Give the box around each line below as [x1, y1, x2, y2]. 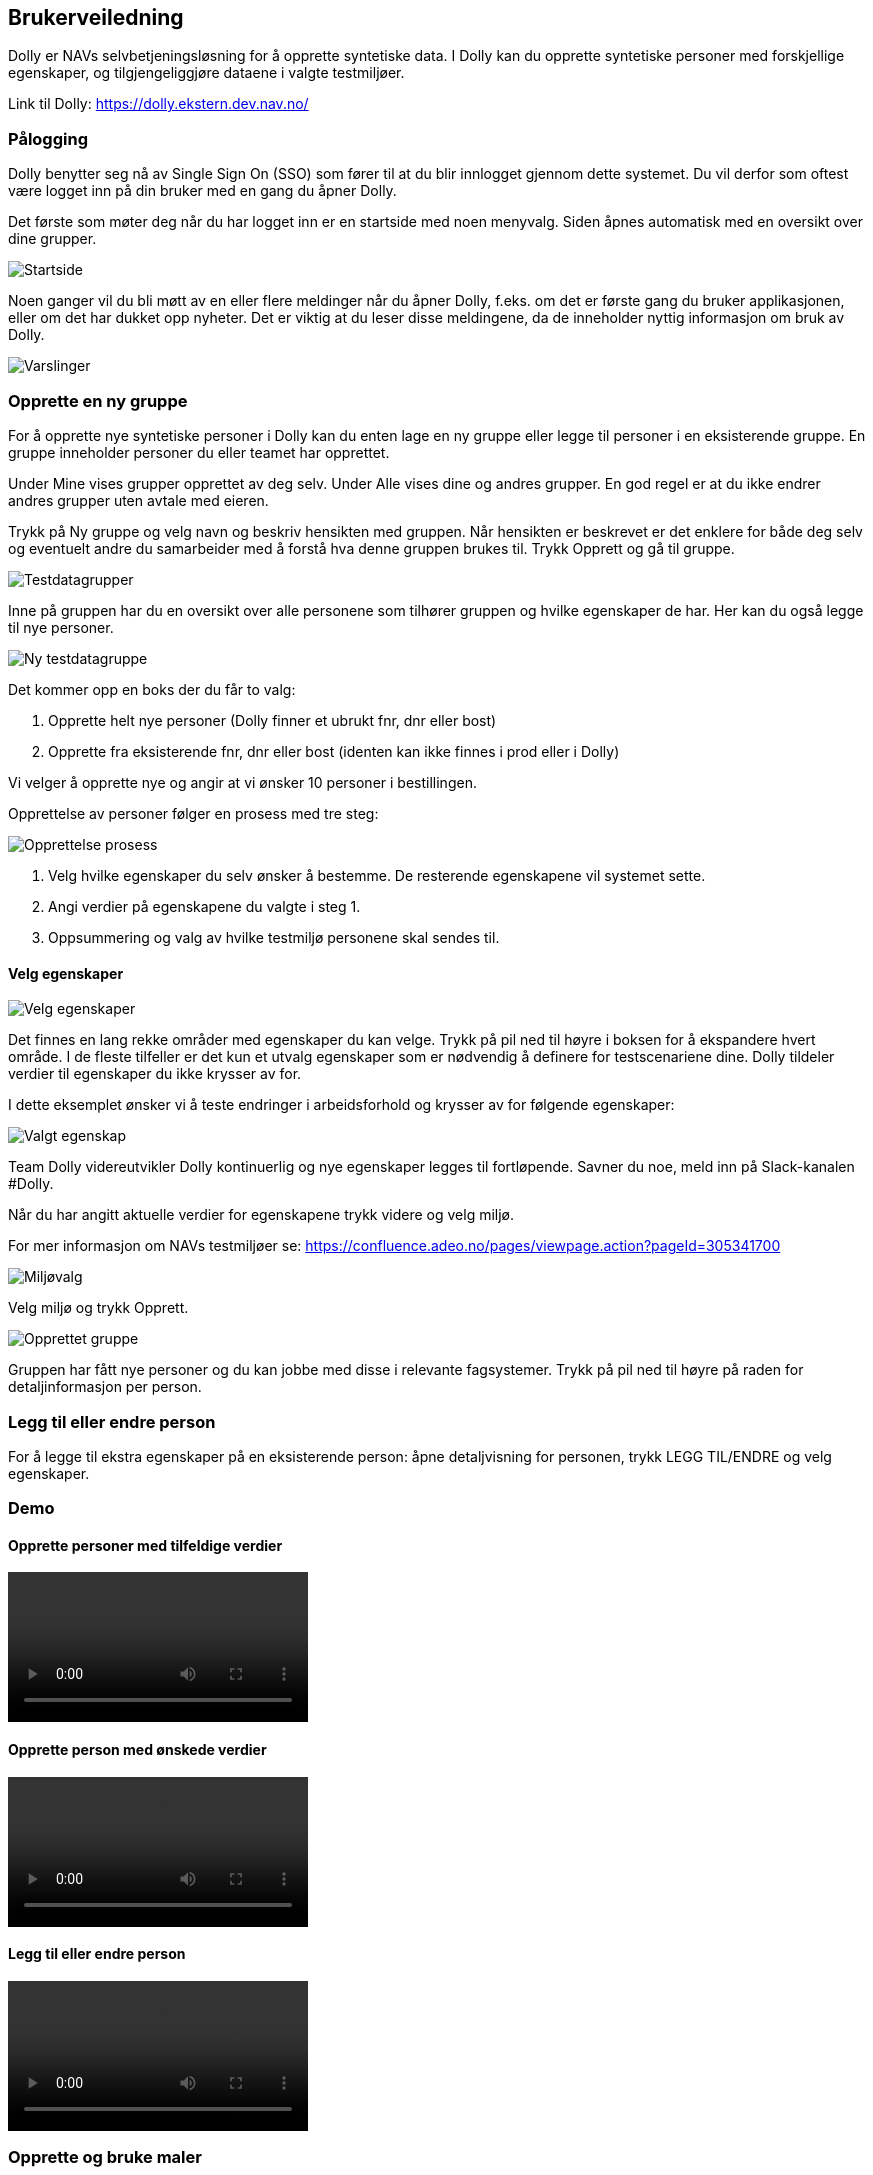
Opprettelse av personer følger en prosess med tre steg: [8, 804, 379, 822]
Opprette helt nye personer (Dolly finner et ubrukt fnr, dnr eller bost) [48, 711, 497, 729]
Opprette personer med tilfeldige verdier [8, 1536, 283, 1554]
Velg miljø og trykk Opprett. [8, 1299, 189, 1317]
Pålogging [8, 128, 88, 149]
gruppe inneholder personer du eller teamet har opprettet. [8, 443, 390, 461]
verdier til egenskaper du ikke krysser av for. [8, 1065, 302, 1083]
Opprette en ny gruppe [8, 390, 188, 411]
